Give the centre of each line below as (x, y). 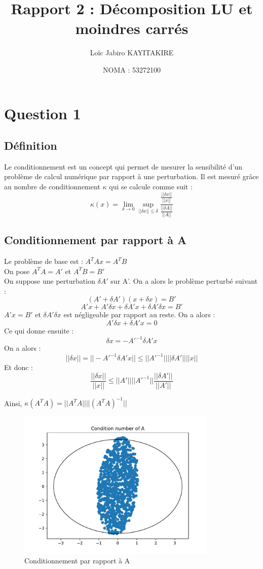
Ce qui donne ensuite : (39, 330)
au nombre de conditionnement (52, 187)
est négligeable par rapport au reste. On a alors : (139, 314)
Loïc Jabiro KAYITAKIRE (132, 53)
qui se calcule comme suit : (151, 187)
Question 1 (43, 113)
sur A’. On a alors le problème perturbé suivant (184, 281)
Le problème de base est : (44, 261)
